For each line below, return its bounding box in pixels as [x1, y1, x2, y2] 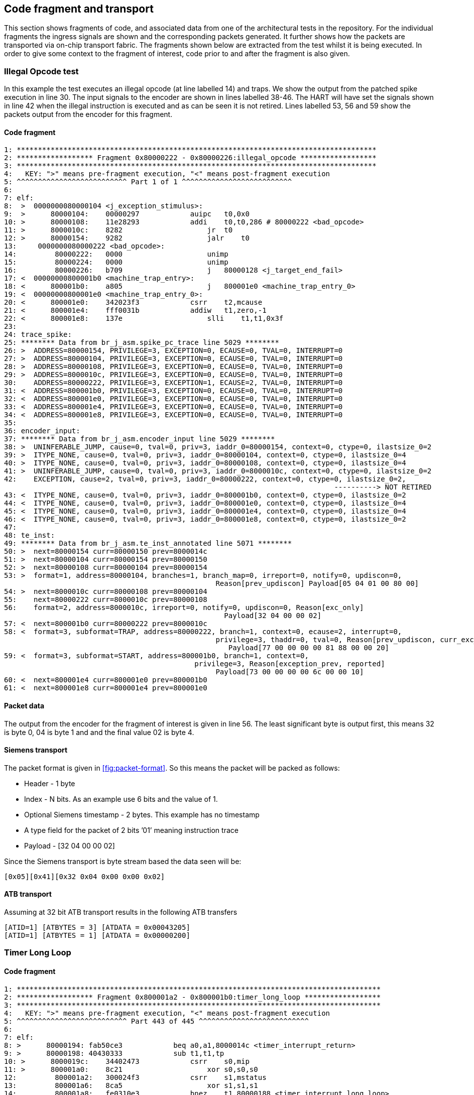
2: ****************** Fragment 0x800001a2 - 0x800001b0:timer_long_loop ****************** [4, 993, 381, 1001]
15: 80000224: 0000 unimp [4, 258, 228, 267]
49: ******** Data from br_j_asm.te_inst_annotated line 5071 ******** [4, 539, 292, 548]
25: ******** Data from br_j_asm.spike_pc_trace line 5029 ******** [4, 338, 279, 347]
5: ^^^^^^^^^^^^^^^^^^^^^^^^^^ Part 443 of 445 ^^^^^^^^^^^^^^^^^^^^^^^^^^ [4, 1017, 309, 1025]
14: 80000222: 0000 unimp [4, 250, 228, 259]
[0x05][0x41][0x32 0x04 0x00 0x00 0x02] [4, 872, 165, 881]
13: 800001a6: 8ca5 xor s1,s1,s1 [4, 1081, 258, 1089]
